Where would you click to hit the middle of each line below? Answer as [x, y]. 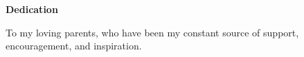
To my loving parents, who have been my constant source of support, [152, 32]
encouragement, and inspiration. [74, 46]
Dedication [32, 9]
